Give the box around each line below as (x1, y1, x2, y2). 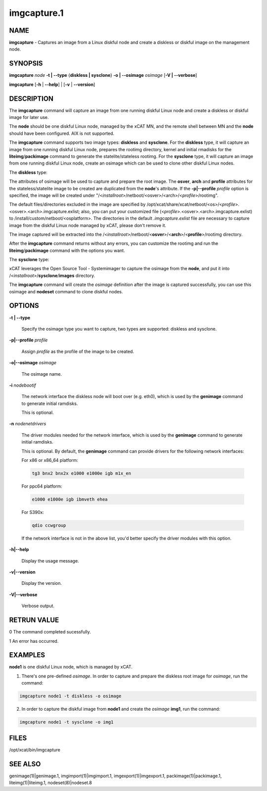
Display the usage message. (21, 558, 79, 564)
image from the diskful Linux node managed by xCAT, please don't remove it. (9, 222, 167, 228)
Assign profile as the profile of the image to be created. (21, 348, 134, 354)
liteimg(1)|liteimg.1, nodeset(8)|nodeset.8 (9, 780, 92, 786)
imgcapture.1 (9, 7, 64, 18)
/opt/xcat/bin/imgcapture (9, 746, 60, 753)
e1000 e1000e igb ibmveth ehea (32, 496, 108, 502)
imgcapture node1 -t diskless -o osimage (19, 693, 122, 699)
